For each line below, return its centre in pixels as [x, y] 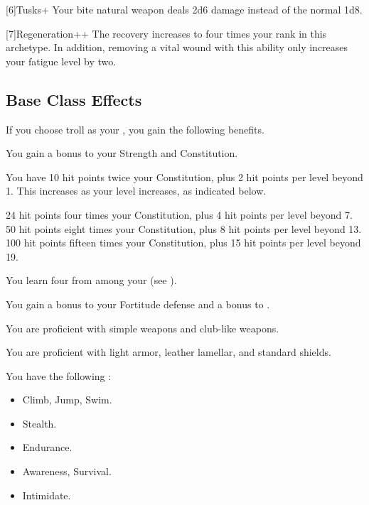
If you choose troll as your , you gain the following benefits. [135, 129]
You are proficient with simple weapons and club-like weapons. [143, 328]
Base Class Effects [74, 99]
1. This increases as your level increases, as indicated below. [136, 191]
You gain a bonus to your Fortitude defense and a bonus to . [138, 304]
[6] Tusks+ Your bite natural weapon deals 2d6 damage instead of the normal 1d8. [184, 9]
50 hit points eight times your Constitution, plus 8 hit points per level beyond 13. [184, 228]
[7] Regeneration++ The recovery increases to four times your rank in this [166, 33]
